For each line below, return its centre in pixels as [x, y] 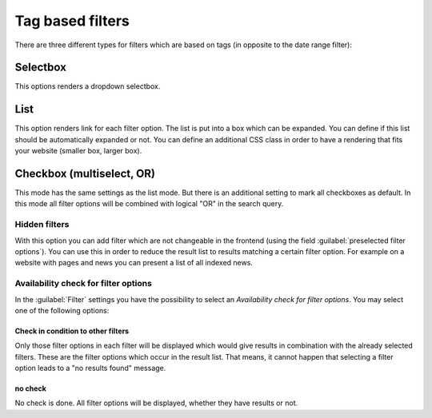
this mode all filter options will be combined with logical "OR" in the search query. [149, 204]
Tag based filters [72, 21]
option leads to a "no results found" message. [90, 368]
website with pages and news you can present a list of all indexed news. [134, 263]
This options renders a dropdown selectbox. [88, 86]
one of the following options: [62, 310]
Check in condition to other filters [72, 331]
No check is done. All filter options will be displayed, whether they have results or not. [156, 403]
